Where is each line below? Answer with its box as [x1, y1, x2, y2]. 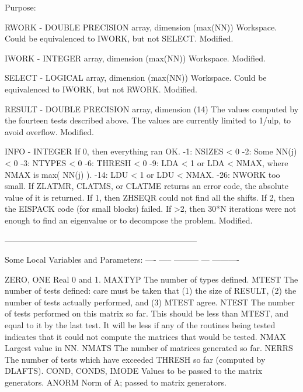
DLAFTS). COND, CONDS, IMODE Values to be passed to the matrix [5, 365, 263, 377]
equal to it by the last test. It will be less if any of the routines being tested [5, 319, 276, 331]
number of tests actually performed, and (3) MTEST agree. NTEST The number [5, 295, 295, 308]
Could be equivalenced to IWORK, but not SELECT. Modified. [5, 32, 234, 44]
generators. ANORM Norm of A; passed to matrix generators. [5, 376, 227, 388]
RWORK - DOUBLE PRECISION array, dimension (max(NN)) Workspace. [5, 20, 277, 33]
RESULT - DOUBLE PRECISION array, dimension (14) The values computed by [5, 102, 299, 115]
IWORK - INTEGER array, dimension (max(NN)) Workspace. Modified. [5, 51, 266, 64]
